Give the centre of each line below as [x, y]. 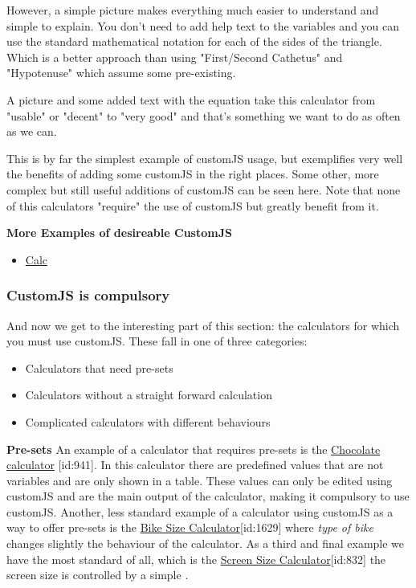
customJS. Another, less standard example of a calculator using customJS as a [200, 511]
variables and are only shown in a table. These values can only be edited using [200, 480]
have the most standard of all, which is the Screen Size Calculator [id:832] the [196, 559]
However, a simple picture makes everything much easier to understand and [193, 10]
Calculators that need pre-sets [99, 367]
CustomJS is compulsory [88, 295]
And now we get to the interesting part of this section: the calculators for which [203, 325]
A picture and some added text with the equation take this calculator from [191, 99]
